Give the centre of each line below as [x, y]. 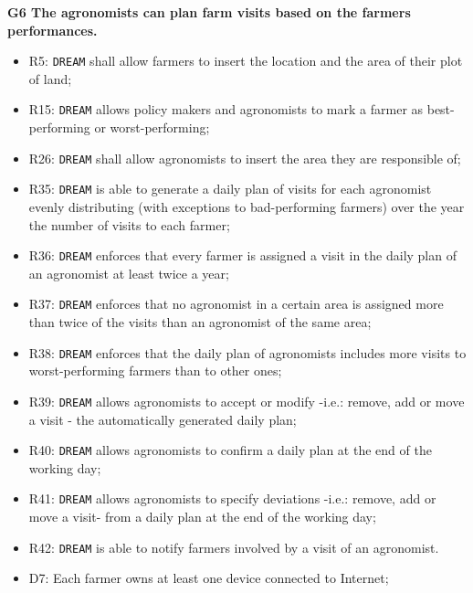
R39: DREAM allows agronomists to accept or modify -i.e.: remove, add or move [247, 401]
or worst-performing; [152, 127]
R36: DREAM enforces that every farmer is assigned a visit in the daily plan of [242, 255]
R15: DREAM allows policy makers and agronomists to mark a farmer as [226, 109]
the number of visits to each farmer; [129, 224]
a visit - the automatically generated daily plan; [163, 419]
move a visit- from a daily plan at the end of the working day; [202, 517]
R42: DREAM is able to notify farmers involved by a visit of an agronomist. [234, 547]
